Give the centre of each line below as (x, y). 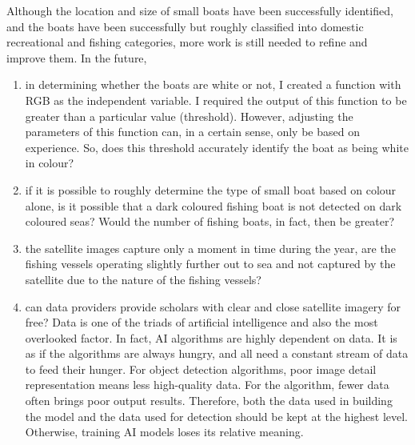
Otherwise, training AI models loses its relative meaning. (164, 432)
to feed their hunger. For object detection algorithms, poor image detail (201, 369)
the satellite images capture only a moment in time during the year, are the (210, 248)
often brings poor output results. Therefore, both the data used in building (209, 401)
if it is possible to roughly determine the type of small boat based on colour (211, 189)
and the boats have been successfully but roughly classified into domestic (185, 26)
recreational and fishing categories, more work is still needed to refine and (187, 42)
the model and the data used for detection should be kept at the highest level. (217, 416)
